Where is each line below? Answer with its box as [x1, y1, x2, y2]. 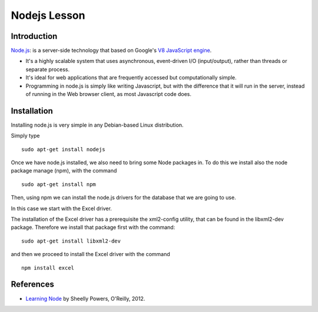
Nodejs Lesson [11, 9, 85, 22]
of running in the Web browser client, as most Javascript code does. [25, 91, 191, 98]
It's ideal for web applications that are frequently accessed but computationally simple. [25, 74, 237, 81]
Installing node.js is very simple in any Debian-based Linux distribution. [11, 121, 184, 128]
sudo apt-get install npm [21, 181, 97, 188]
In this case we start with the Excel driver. [11, 205, 112, 212]
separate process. [25, 65, 70, 73]
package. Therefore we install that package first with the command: [11, 224, 175, 231]
